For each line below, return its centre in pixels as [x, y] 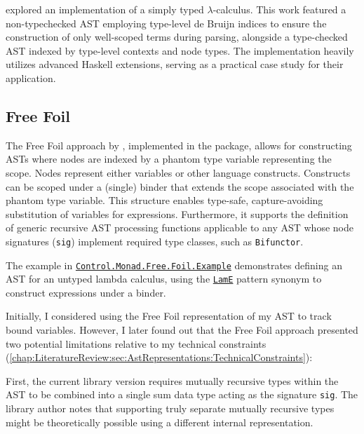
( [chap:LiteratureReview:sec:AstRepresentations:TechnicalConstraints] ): [159, 357]
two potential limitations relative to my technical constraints [136, 343]
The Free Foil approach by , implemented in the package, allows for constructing [179, 145]
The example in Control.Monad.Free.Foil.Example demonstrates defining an [174, 265]
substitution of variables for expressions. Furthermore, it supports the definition [177, 213]
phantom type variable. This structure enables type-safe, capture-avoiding [164, 200]
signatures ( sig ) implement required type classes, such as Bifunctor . [155, 241]
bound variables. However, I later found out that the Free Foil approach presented [182, 330]
